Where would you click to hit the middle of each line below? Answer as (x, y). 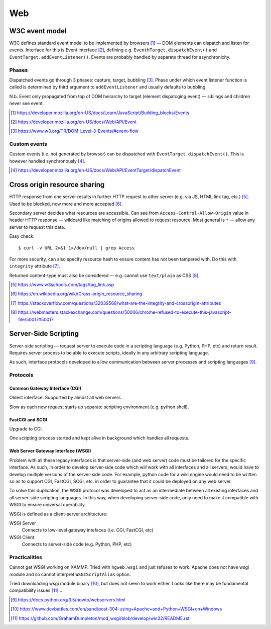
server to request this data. (37, 227)
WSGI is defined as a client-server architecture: (58, 514)
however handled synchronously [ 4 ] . (47, 161)
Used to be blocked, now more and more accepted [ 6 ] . (66, 204)
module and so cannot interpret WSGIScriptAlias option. (70, 574)
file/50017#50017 (36, 319)
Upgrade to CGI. (26, 429)
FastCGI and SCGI (28, 419)
